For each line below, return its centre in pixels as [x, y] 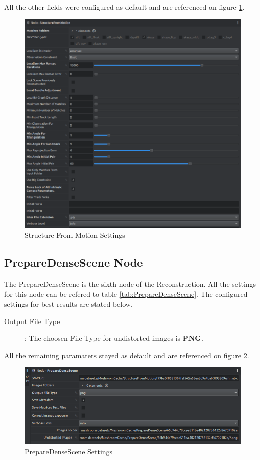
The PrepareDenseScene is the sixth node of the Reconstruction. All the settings [130, 283]
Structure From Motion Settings [75, 235]
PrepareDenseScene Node [74, 262]
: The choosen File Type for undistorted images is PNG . [114, 338]
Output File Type [32, 321]
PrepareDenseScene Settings [69, 451]
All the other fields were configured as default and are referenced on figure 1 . [124, 7]
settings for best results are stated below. [68, 304]
